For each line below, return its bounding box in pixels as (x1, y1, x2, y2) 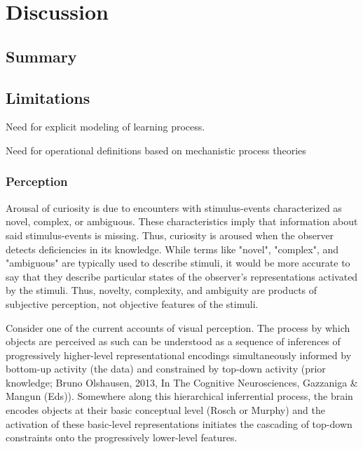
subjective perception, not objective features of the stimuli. (6, 296, 259, 311)
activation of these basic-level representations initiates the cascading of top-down (6, 416, 352, 431)
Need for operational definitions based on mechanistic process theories (6, 142, 306, 157)
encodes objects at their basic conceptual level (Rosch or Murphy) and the (6, 403, 325, 417)
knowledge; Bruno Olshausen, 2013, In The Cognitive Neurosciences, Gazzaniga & (6, 375, 358, 389)
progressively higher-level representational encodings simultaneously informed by (6, 347, 352, 362)
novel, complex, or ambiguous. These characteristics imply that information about (6, 214, 358, 229)
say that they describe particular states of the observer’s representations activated (6, 269, 358, 283)
